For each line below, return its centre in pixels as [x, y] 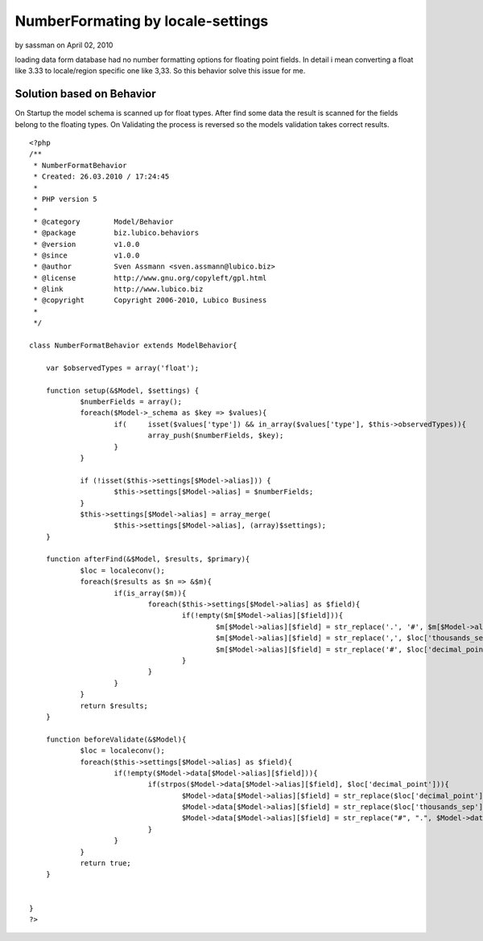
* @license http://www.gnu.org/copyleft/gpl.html [150, 278]
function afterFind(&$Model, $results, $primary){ [148, 559]
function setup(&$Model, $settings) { [122, 390]
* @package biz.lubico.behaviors [116, 233]
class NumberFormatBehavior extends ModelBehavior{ [133, 345]
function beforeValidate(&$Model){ [116, 739]
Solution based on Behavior [85, 94]
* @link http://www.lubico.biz [118, 289]
